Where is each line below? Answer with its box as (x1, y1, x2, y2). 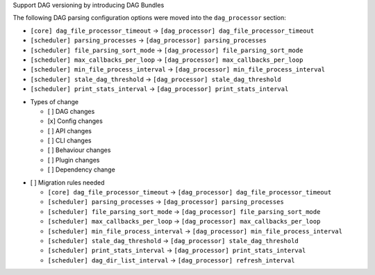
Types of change (30, 97, 79, 106)
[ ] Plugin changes (47, 156, 100, 164)
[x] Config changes (47, 117, 103, 125)
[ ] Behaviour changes (47, 146, 111, 154)
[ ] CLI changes (47, 136, 92, 145)
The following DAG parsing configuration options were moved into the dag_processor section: (12, 14, 286, 22)
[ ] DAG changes (47, 107, 95, 115)
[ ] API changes (47, 126, 92, 135)
